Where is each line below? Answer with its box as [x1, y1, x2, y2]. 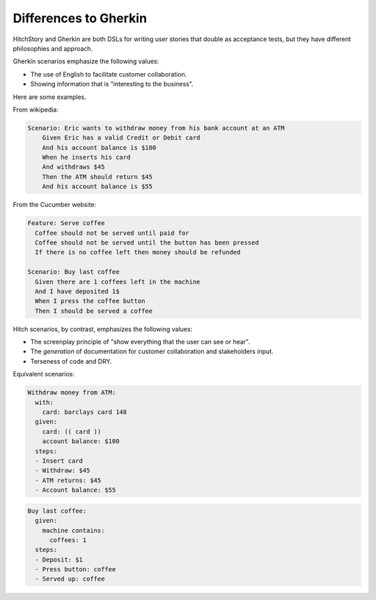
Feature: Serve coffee [27, 220, 105, 227]
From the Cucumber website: [13, 201, 97, 209]
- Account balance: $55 [35, 486, 116, 494]
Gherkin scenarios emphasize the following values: [13, 57, 159, 66]
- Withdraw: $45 [35, 467, 91, 475]
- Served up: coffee [35, 575, 105, 583]
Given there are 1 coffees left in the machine [35, 277, 201, 286]
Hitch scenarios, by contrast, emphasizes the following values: [13, 325, 193, 333]
